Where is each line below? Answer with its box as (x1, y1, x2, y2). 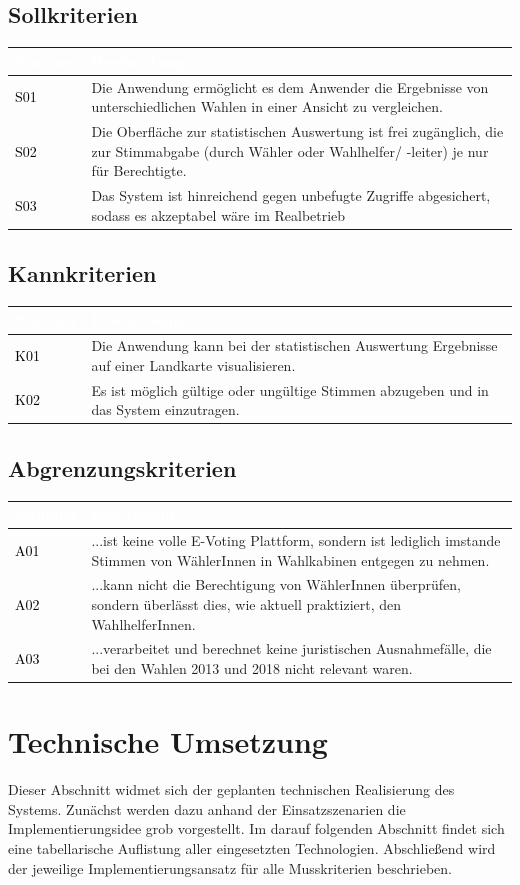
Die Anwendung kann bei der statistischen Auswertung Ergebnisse (91, 335, 498, 356)
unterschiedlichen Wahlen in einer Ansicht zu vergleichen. (91, 96, 443, 117)
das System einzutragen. (91, 399, 240, 420)
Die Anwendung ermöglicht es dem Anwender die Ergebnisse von (91, 76, 489, 97)
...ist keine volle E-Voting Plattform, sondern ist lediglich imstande (91, 529, 501, 550)
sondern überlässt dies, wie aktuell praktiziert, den (91, 593, 402, 614)
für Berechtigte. (91, 160, 187, 181)
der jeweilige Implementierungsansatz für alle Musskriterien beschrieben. (8, 857, 452, 878)
